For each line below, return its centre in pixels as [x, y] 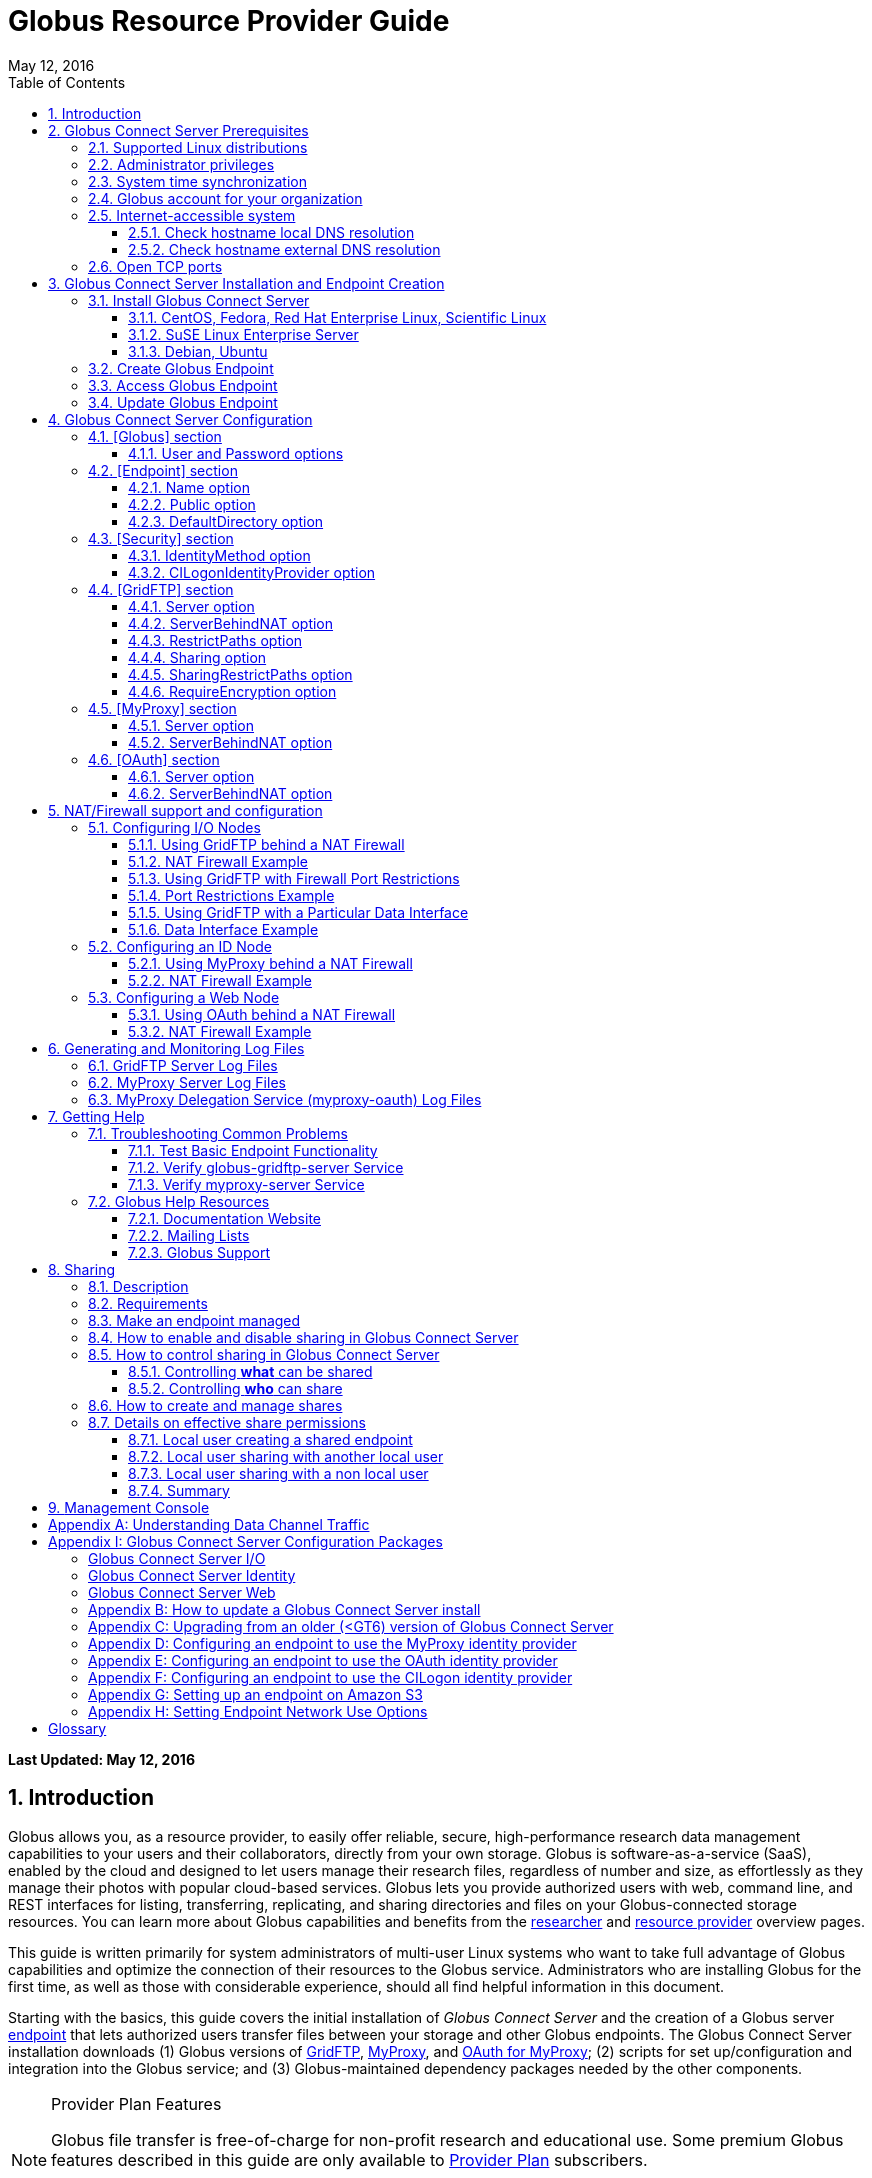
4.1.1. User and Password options [236, 453]
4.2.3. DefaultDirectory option [226, 521]
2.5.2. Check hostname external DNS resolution [284, 249]
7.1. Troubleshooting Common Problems [218, 1133]
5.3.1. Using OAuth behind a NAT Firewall [262, 1014]
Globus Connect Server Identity [192, 1575]
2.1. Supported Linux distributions [198, 147]
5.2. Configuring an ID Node [180, 946]
